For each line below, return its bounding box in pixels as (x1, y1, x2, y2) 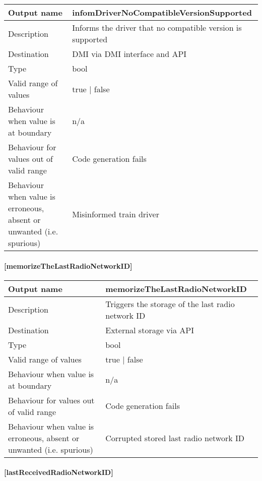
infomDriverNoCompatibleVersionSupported (72, 7, 252, 18)
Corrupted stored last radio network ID (105, 432, 244, 444)
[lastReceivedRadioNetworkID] (4, 467, 113, 477)
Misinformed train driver (72, 208, 159, 220)
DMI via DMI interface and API (72, 48, 187, 59)
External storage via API (105, 324, 194, 336)
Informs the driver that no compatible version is (72, 22, 242, 33)
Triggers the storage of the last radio (105, 297, 235, 310)
